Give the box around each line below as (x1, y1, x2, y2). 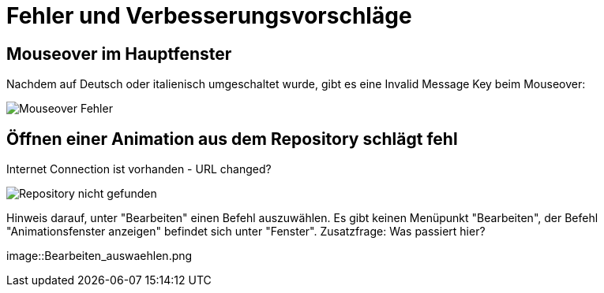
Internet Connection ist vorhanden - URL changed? (6, 162, 272, 176)
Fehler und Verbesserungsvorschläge (6, 2, 412, 29)
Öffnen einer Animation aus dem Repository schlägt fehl (6, 128, 458, 149)
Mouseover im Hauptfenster (6, 43, 232, 64)
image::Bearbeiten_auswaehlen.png (6, 249, 193, 263)
